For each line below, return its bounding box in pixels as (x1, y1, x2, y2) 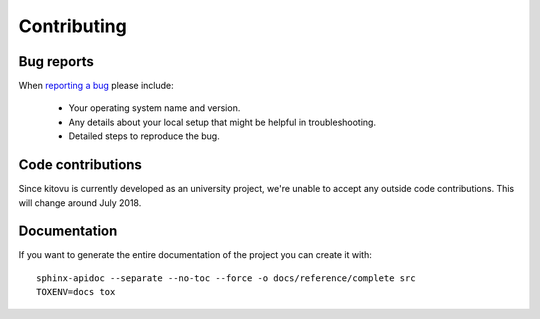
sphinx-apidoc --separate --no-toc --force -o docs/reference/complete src (36, 272, 416, 284)
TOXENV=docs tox (36, 286, 116, 298)
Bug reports (18, 53, 95, 70)
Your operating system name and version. (68, 102, 241, 114)
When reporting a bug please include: (18, 80, 174, 92)
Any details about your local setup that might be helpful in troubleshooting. (68, 116, 377, 128)
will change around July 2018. (18, 196, 142, 209)
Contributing (18, 15, 127, 37)
